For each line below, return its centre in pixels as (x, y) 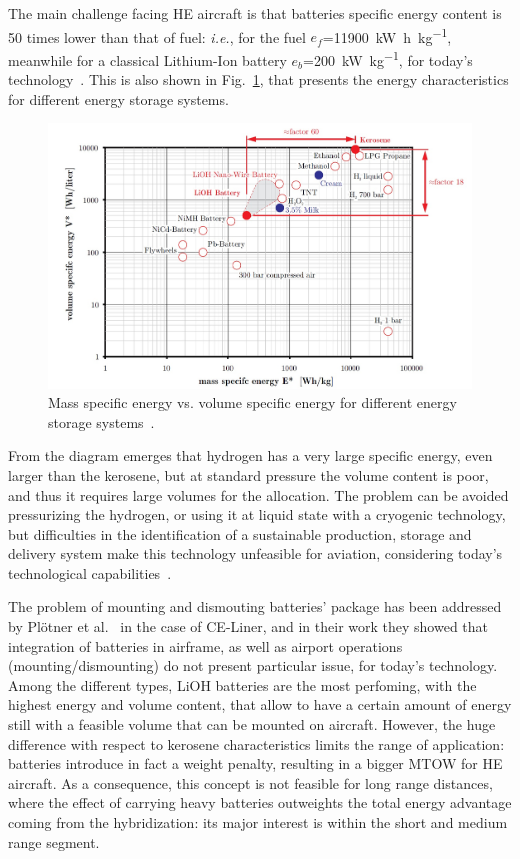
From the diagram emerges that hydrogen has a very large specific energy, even (250, 455)
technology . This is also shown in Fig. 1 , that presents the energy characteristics (258, 79)
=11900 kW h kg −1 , (387, 35)
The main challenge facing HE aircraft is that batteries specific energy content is (255, 13)
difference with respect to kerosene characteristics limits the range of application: (256, 743)
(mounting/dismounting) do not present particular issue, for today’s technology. (253, 665)
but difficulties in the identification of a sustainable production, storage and (240, 533)
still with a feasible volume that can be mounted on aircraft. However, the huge (252, 724)
